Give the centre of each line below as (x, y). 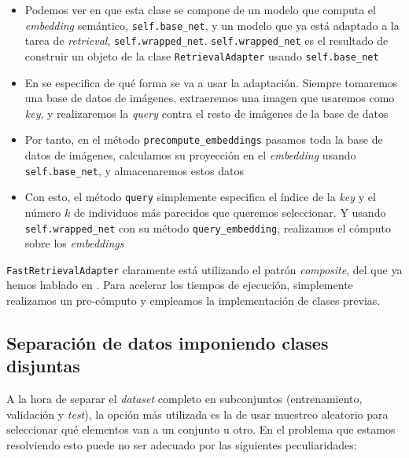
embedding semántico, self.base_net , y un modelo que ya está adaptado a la (212, 25)
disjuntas (43, 366)
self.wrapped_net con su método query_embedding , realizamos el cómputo (208, 227)
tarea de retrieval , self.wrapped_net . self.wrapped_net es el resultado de (206, 40)
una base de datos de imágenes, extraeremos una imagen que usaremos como (210, 98)
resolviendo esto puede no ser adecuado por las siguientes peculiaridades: (182, 444)
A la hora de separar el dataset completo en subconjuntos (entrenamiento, (184, 399)
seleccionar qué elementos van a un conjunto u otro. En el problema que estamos (201, 429)
